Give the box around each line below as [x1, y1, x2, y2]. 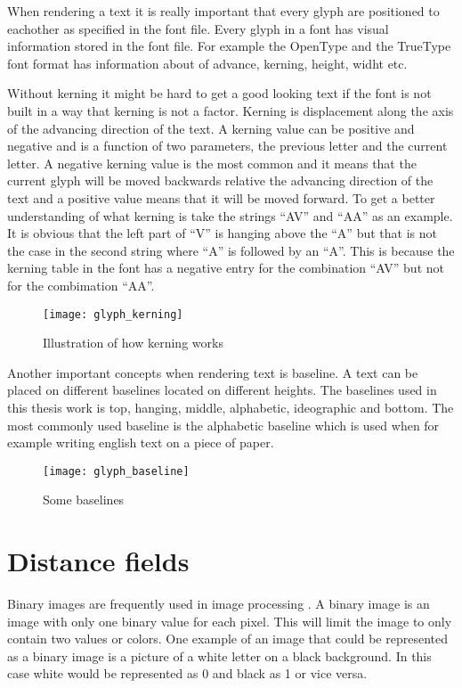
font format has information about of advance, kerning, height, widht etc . [7, 53, 408, 72]
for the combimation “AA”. [7, 275, 155, 294]
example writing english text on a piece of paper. [7, 433, 274, 452]
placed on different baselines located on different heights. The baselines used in [7, 381, 437, 399]
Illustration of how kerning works [43, 333, 223, 352]
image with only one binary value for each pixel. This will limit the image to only [7, 611, 452, 630]
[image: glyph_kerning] [43, 307, 183, 321]
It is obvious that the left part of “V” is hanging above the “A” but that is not [7, 224, 437, 242]
